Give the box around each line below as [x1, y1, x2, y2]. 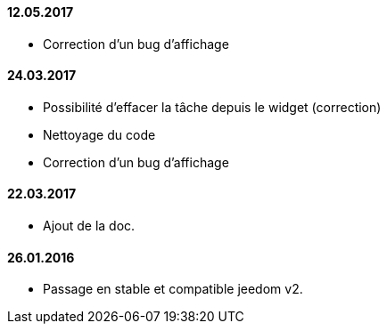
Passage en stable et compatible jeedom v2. [43, 281, 303, 297]
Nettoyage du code [43, 126, 156, 142]
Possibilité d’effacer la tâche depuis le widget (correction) [43, 99, 382, 115]
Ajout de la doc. [43, 218, 136, 234]
